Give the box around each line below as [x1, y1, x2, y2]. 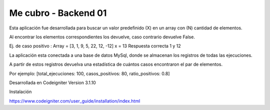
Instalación [9, 89, 32, 95]
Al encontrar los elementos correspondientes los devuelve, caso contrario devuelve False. [9, 34, 195, 40]
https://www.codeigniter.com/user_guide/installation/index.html [9, 98, 140, 104]
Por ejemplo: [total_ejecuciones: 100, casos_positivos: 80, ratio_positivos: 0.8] [9, 70, 170, 77]
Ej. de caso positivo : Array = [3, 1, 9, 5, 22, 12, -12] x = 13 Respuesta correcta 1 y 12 [9, 43, 181, 49]
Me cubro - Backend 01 [9, 7, 107, 18]
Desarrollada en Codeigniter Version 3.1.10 [9, 80, 96, 86]
